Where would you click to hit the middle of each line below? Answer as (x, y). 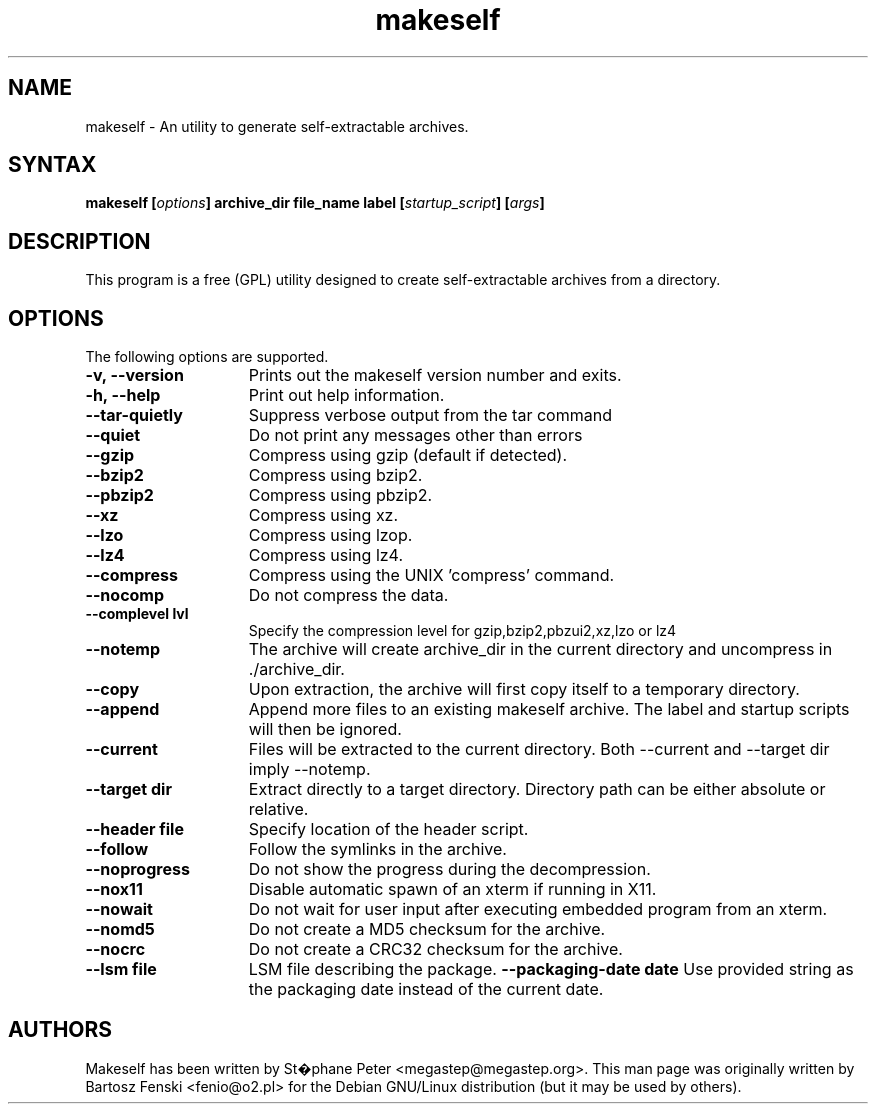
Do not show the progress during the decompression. (449, 869)
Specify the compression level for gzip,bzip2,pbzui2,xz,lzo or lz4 (462, 631)
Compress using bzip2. (335, 475)
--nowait (119, 909)
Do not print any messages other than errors (415, 435)
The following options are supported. (207, 357)
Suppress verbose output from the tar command (430, 415)
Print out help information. (346, 395)
